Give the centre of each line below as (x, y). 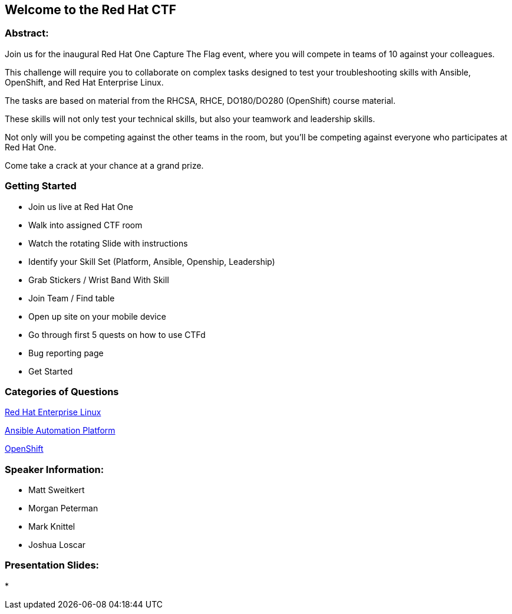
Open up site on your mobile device (97, 316)
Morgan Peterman (63, 508)
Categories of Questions (62, 391)
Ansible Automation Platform (60, 431)
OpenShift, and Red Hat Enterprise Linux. (84, 82)
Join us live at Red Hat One (81, 206)
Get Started (51, 371)
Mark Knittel (52, 527)
